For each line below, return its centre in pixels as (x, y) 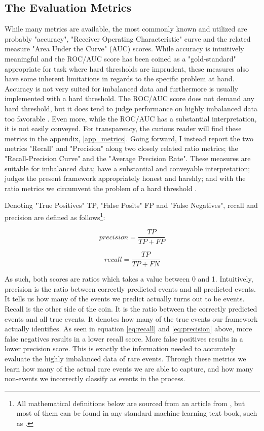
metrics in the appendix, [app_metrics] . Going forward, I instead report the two (129, 138)
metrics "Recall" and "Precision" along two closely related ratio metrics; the (121, 148)
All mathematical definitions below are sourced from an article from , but (131, 403)
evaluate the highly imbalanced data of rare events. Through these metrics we (125, 359)
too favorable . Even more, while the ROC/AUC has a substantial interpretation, (131, 118)
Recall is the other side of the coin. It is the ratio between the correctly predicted (131, 309)
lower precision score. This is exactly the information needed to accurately (120, 348)
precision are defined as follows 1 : (55, 216)
